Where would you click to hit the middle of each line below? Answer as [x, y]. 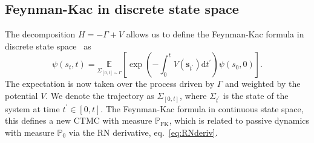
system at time [32, 108]
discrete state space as [48, 46]
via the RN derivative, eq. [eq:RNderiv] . [143, 132]
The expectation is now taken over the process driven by [110, 84]
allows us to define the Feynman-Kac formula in [215, 34]
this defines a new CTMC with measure [79, 120]
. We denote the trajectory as [100, 95]
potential [21, 95]
